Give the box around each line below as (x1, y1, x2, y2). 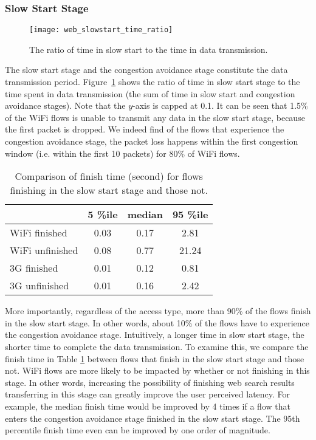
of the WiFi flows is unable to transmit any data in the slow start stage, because (5, 111, 305, 123)
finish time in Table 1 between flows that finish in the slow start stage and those (5, 352, 304, 365)
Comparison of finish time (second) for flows (15, 169, 203, 184)
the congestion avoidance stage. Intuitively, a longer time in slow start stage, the (5, 328, 304, 341)
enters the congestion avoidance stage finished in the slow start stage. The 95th (5, 411, 300, 424)
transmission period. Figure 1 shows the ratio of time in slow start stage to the (5, 75, 300, 88)
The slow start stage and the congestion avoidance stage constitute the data (5, 63, 288, 76)
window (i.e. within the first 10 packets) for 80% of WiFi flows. (5, 146, 240, 159)
